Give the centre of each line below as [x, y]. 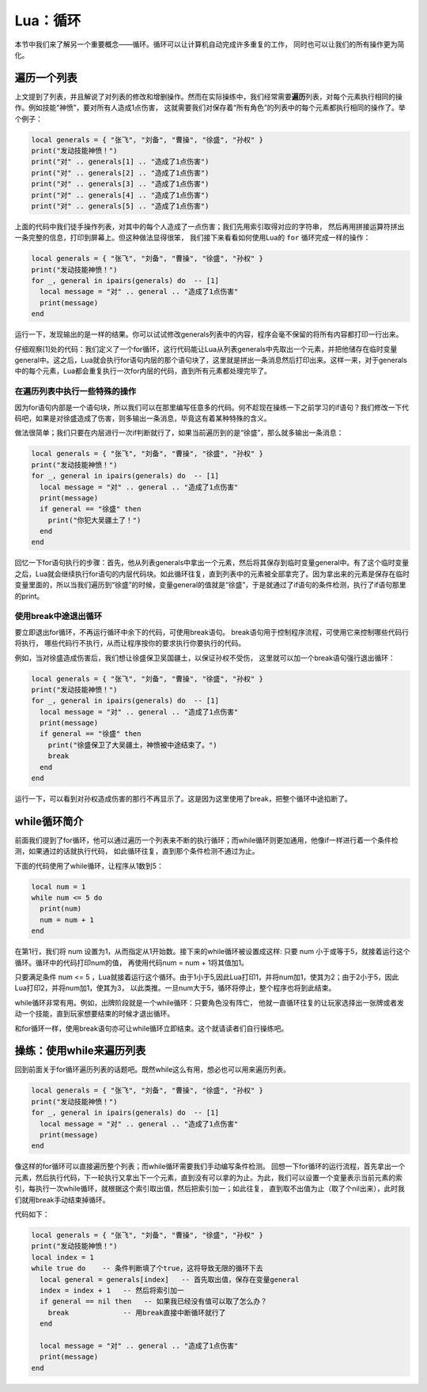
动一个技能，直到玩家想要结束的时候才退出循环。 [94, 1014]
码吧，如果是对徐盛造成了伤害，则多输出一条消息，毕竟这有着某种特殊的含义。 [143, 418]
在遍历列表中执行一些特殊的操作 [76, 391]
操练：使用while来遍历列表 [80, 1051]
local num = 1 [59, 887]
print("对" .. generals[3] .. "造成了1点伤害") [120, 184]
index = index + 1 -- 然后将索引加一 [112, 1290]
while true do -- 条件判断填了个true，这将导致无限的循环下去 [147, 1268]
